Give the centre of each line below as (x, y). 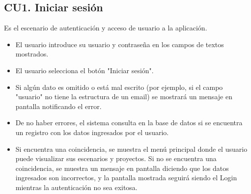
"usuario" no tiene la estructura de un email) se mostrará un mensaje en (124, 97)
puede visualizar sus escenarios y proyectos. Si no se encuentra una (116, 158)
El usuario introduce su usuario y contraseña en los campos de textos (120, 44)
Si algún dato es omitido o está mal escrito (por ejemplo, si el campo (119, 87)
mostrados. (32, 54)
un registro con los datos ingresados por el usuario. (92, 132)
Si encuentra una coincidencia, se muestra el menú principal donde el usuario (131, 149)
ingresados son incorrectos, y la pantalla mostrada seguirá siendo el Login (126, 178)
